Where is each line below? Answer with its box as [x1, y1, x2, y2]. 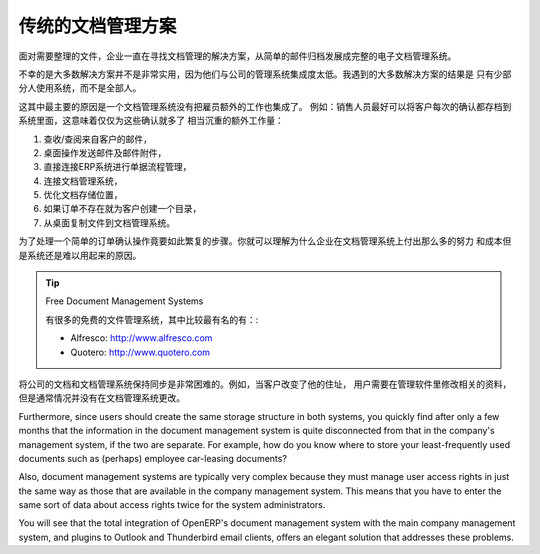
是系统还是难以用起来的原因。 [18, 249, 142, 261]
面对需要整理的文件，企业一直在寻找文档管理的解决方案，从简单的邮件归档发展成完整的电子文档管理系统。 [18, 50, 457, 62]
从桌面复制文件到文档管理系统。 [43, 216, 175, 229]
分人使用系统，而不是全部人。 [18, 82, 142, 94]
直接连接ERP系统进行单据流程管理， [43, 161, 192, 173]
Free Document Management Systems [45, 295, 204, 307]
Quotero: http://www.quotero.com [70, 346, 210, 358]
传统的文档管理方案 [18, 15, 177, 37]
